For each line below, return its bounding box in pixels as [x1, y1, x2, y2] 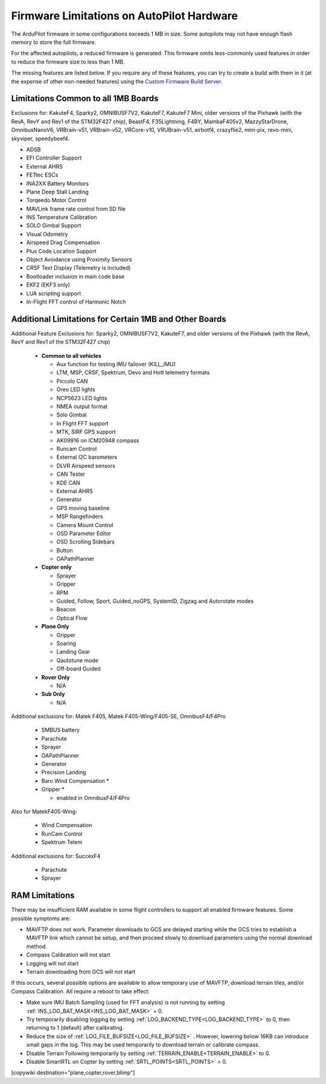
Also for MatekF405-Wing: [11, 808, 78, 815]
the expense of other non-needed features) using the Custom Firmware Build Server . [11, 77, 223, 85]
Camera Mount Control [56, 521, 113, 528]
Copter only [41, 563, 72, 571]
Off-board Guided [56, 665, 101, 672]
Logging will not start [26, 959, 79, 967]
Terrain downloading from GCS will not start [26, 968, 136, 975]
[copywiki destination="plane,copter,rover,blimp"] [11, 1069, 135, 1076]
